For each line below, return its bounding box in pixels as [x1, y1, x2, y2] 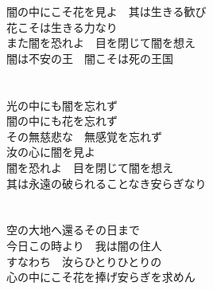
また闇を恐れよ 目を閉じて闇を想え [6, 34, 196, 51]
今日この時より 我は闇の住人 [6, 237, 162, 253]
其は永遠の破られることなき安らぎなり [6, 174, 207, 191]
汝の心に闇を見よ [6, 143, 95, 160]
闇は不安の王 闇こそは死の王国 [6, 49, 173, 66]
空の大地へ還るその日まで [6, 221, 140, 238]
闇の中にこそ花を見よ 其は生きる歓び [6, 3, 207, 19]
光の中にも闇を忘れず [6, 96, 118, 113]
